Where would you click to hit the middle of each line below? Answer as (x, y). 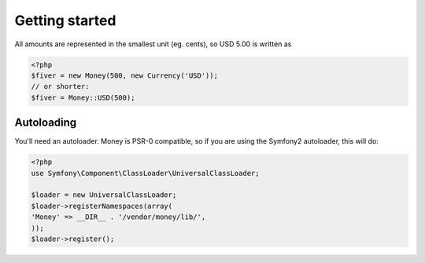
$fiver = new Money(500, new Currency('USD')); (124, 75)
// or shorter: (60, 87)
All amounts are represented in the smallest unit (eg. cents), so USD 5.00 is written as (153, 44)
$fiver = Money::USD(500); (83, 97)
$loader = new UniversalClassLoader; (104, 195)
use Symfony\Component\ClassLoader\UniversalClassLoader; (145, 173)
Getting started (65, 20)
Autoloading (46, 123)
